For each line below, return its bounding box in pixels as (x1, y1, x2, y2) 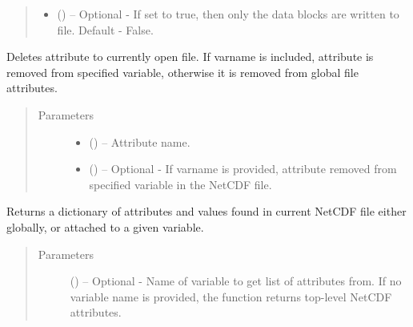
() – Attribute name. (89, 133, 190, 150)
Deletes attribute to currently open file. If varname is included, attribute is (6, 48, 374, 65)
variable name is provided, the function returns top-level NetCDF (70, 288, 392, 305)
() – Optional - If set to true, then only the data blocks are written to (57, 6, 399, 22)
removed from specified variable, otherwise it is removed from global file (6, 63, 359, 80)
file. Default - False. (57, 21, 154, 38)
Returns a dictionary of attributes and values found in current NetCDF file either (6, 203, 407, 220)
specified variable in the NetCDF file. (89, 176, 272, 192)
